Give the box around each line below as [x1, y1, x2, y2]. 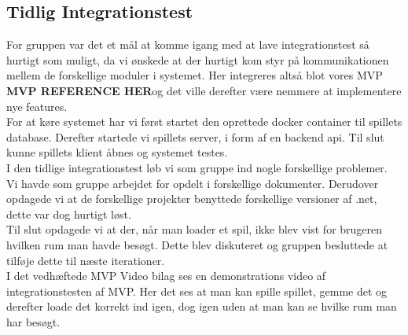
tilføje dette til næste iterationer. [6, 252, 165, 268]
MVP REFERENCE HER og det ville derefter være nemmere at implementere [6, 82, 402, 98]
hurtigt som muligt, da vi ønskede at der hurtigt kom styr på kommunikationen [6, 51, 389, 68]
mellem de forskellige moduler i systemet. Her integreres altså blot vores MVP [6, 67, 383, 83]
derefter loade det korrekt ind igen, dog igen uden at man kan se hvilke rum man [6, 298, 397, 315]
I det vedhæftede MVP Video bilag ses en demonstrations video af [6, 267, 326, 284]
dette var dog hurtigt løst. [6, 205, 131, 222]
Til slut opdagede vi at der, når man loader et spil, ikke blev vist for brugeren [6, 221, 383, 237]
